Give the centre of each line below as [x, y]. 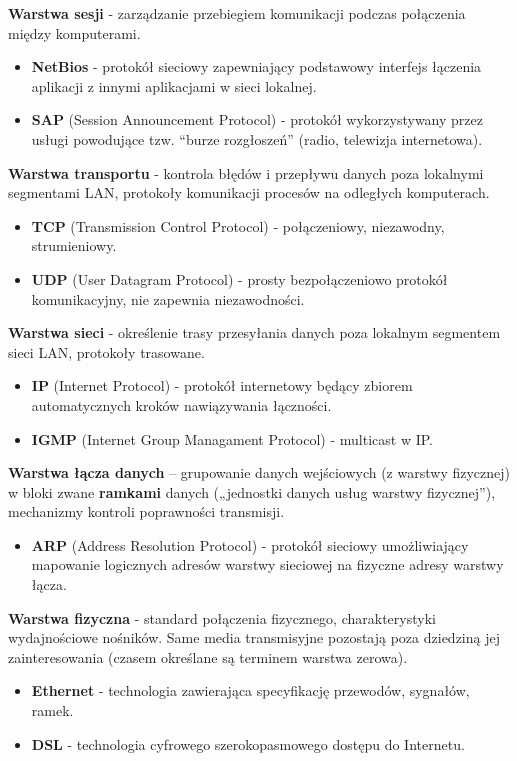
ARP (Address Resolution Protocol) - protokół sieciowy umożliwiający [250, 544]
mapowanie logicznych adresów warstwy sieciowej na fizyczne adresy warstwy [267, 564]
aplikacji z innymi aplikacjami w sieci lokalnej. [174, 85]
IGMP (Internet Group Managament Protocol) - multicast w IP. [232, 438]
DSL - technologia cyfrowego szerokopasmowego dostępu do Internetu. [248, 743]
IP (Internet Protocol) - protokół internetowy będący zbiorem [222, 385]
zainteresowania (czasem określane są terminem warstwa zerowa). [208, 656]
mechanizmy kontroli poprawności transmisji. [146, 511]
